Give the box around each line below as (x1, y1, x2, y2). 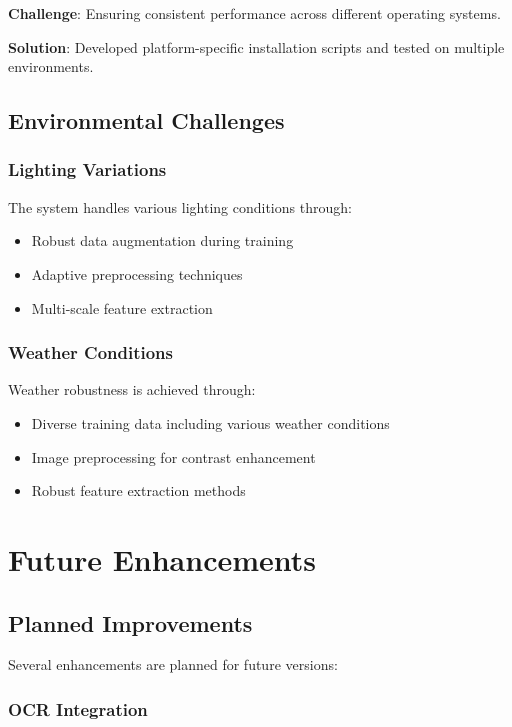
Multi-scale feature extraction (31, 297, 213, 318)
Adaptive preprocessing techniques (31, 263, 243, 284)
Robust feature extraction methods (31, 480, 246, 501)
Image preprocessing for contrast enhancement (31, 446, 316, 467)
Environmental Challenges (8, 105, 285, 136)
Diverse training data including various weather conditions (31, 412, 390, 433)
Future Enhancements (8, 538, 317, 579)
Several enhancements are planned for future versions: (8, 654, 338, 675)
